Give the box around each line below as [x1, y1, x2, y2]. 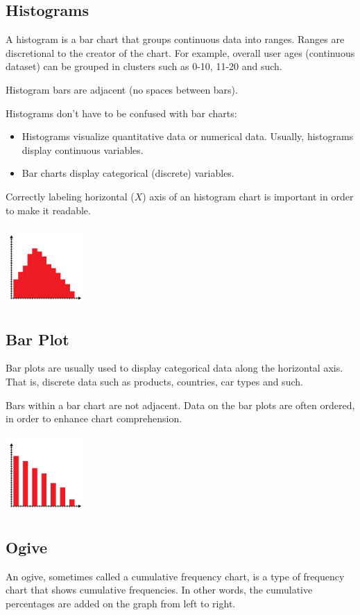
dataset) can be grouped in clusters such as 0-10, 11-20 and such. [6, 59, 282, 73]
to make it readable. [6, 202, 91, 217]
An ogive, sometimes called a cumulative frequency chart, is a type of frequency [6, 569, 345, 583]
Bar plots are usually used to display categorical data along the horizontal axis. [6, 361, 343, 375]
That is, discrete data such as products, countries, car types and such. [6, 374, 303, 388]
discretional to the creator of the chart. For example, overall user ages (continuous [6, 45, 355, 60]
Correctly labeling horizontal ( [6, 189, 135, 203]
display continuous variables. [22, 142, 144, 157]
